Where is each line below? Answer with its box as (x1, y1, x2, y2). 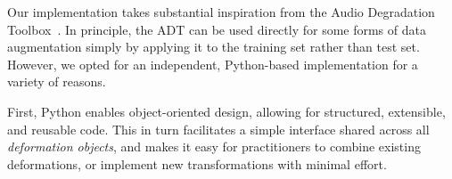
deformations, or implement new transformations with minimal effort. (7, 154, 387, 173)
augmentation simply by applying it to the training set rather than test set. (7, 37, 420, 56)
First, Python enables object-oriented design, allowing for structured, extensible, (7, 102, 446, 120)
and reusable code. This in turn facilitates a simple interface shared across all (7, 119, 430, 138)
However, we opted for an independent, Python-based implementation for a (7, 54, 418, 73)
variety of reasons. (7, 72, 106, 91)
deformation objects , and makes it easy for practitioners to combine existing (7, 137, 421, 156)
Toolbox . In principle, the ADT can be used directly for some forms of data (7, 20, 426, 38)
